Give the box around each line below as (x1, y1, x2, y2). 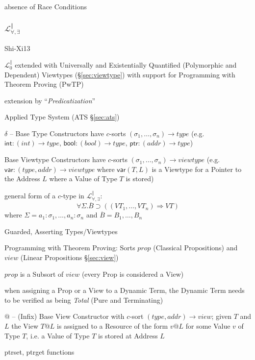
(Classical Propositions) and (153, 242, 238, 253)
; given (211, 311, 232, 321)
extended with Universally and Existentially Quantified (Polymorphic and (15, 59, 237, 70)
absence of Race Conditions (4, 1, 87, 11)
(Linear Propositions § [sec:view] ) (20, 252, 119, 263)
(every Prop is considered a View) (81, 268, 184, 279)
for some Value (185, 321, 230, 331)
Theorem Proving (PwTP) (4, 79, 84, 89)
